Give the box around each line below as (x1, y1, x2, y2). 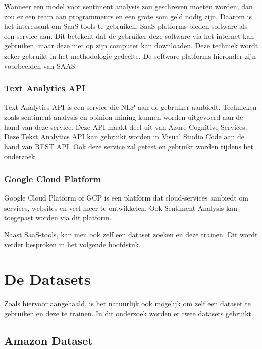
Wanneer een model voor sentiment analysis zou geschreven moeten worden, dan (4, 1, 253, 11)
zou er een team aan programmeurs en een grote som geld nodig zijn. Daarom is (4, 11, 252, 21)
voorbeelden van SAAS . (4, 60, 77, 71)
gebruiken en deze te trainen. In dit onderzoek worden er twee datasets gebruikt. (4, 308, 253, 318)
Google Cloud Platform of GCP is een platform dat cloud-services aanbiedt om (4, 192, 248, 203)
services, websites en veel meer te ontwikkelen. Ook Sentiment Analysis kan (4, 202, 238, 213)
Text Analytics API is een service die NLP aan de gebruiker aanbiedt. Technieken (4, 102, 257, 112)
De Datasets (4, 269, 91, 289)
